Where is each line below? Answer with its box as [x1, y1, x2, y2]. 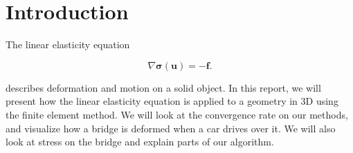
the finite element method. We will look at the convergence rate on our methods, [6, 107, 348, 121]
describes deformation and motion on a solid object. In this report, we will [6, 80, 321, 94]
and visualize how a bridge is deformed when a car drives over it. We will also [6, 121, 336, 135]
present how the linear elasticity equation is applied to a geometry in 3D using [6, 94, 338, 108]
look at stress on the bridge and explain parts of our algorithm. [6, 134, 274, 149]
